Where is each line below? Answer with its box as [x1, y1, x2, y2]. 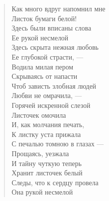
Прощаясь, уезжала [11, 148, 69, 158]
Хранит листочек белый [11, 167, 82, 178]
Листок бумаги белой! [11, 13, 77, 23]
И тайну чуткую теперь [11, 158, 82, 168]
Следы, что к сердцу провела [11, 177, 99, 187]
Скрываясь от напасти [11, 71, 78, 81]
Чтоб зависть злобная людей [11, 80, 96, 91]
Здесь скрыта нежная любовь [11, 42, 99, 52]
